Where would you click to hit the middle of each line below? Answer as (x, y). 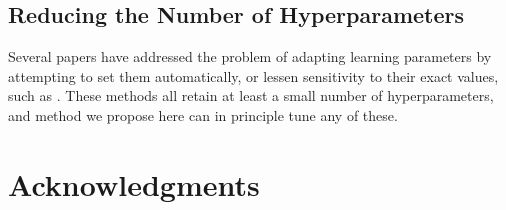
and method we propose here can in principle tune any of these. (203, 114)
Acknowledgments (134, 183)
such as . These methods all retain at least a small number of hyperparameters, (251, 95)
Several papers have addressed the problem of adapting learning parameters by (250, 56)
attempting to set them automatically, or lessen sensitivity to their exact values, (253, 75)
